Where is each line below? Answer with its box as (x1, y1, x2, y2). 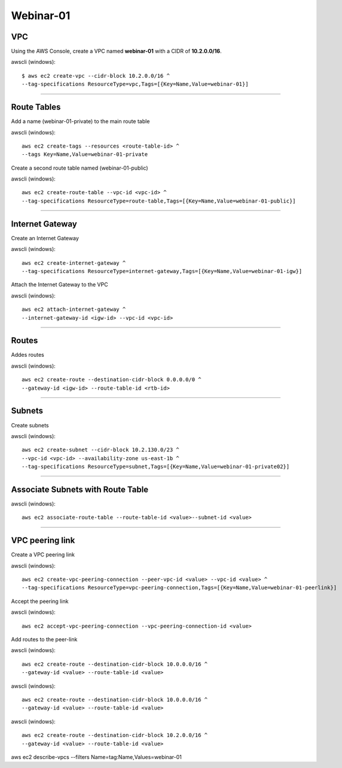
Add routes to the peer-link (11, 636, 78, 642)
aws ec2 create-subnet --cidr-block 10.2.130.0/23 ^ (22, 446, 179, 454)
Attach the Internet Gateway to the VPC (11, 281, 108, 288)
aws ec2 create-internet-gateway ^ (22, 259, 126, 266)
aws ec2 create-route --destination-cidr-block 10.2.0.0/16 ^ (22, 732, 208, 739)
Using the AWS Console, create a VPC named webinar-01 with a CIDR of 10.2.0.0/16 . (11, 48, 222, 55)
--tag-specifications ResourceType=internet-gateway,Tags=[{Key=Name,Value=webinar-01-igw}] (22, 268, 303, 274)
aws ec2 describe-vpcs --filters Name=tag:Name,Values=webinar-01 (11, 753, 182, 760)
